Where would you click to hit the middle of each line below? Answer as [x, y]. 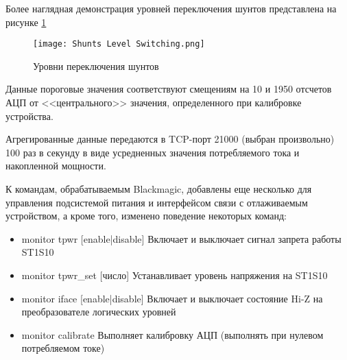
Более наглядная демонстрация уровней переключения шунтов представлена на [171, 8]
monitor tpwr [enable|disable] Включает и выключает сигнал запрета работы [181, 238]
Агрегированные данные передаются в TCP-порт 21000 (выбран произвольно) [170, 139]
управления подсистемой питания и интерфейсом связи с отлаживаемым [157, 202]
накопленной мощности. [56, 166]
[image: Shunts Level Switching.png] [119, 44]
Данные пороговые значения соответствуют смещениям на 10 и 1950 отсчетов [169, 89]
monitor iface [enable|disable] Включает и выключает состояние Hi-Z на [172, 298]
